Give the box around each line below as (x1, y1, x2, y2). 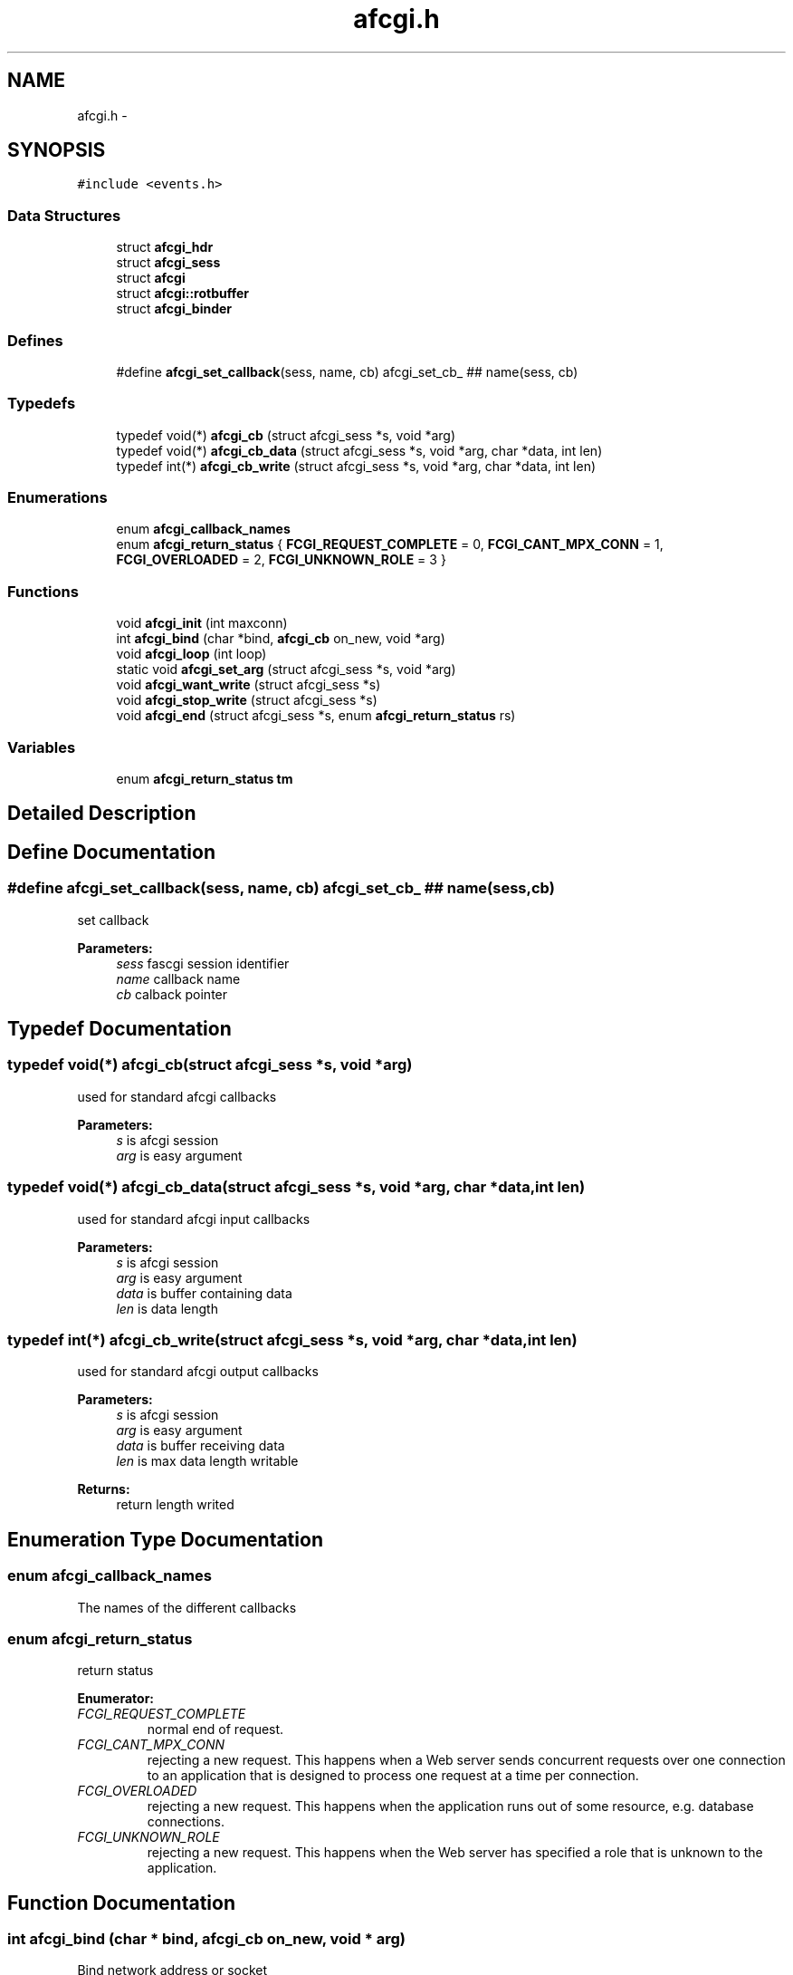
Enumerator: (77, 1691, 155, 1707)
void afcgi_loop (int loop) (116, 646, 267, 662)
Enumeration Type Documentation (7, 1527, 323, 1551)
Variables (7, 737, 76, 756)
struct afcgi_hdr (116, 239, 214, 255)
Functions (7, 582, 79, 601)
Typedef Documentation (7, 1017, 232, 1040)
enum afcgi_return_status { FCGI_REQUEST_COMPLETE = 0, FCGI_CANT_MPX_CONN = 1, (116, 536, 664, 553)
